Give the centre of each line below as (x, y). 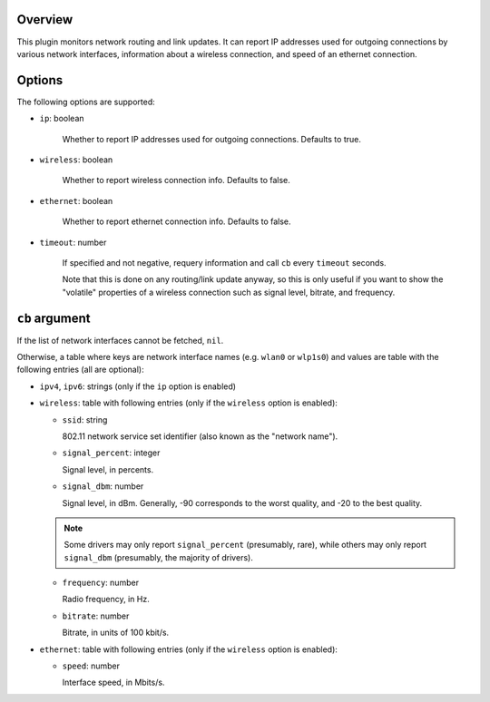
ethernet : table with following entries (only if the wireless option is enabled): (188, 649)
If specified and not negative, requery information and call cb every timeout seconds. (224, 262)
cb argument (54, 318)
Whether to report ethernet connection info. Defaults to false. (176, 221)
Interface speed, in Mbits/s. (113, 682)
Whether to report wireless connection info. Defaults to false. (176, 180)
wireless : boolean (76, 160)
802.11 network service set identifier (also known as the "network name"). (200, 436)
